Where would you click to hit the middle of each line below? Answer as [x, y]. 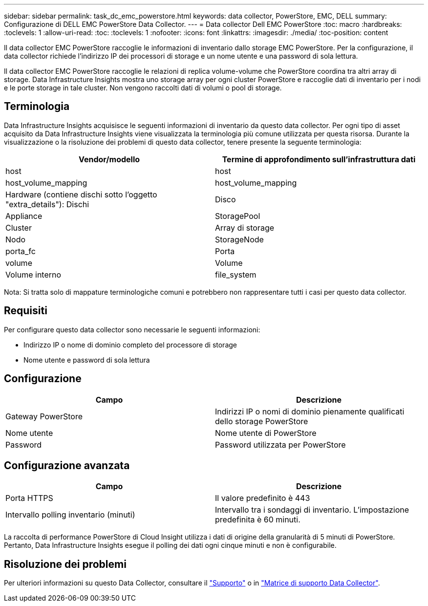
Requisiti [26, 311]
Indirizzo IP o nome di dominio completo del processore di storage [130, 345]
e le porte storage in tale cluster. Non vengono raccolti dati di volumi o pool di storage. [143, 88]
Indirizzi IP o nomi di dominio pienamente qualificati [310, 411]
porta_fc [21, 251]
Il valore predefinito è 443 [263, 498]
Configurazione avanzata [67, 465]
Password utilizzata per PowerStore [280, 444]
